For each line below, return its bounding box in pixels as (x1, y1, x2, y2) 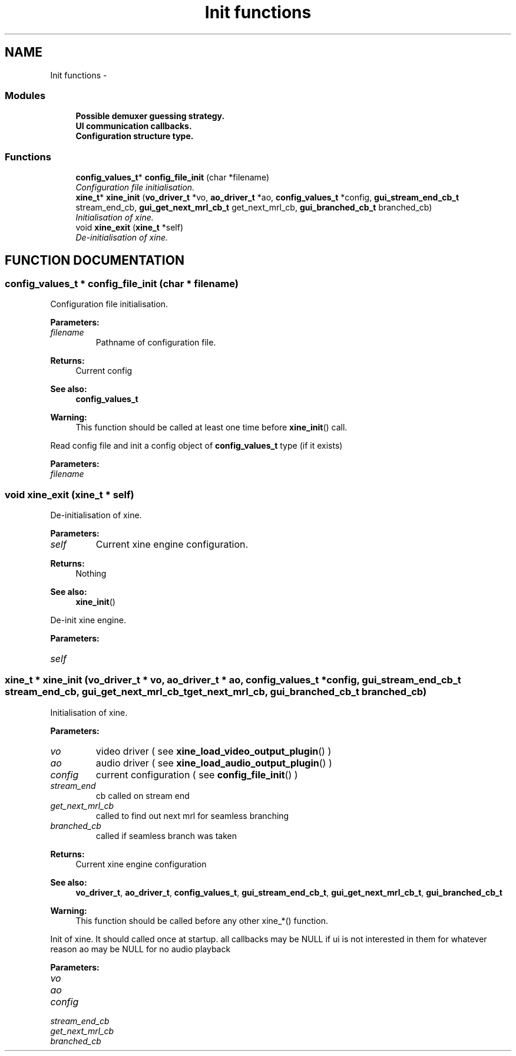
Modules (5, 89, 46, 101)
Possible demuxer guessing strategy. (75, 111, 225, 121)
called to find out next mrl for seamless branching (95, 810, 289, 821)
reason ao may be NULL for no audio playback (50, 943, 231, 954)
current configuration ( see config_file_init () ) (95, 768, 298, 781)
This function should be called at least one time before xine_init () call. (75, 422, 348, 433)
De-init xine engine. (50, 615, 126, 626)
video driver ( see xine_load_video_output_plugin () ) (95, 745, 332, 757)
